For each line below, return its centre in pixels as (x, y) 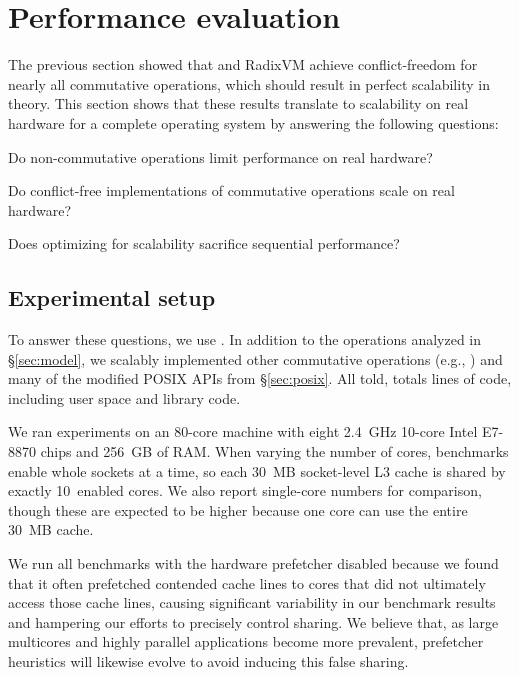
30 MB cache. (51, 529)
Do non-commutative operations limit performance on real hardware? (220, 156)
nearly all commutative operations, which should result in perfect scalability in (249, 83)
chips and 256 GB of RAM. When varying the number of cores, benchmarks (274, 451)
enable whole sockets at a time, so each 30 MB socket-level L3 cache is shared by (257, 470)
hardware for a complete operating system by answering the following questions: (253, 122)
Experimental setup (112, 297)
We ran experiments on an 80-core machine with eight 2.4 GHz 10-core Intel (243, 431)
